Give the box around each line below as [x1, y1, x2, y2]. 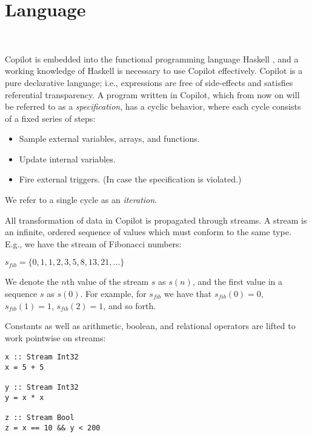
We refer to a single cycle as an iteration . [5, 193, 158, 206]
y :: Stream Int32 [5, 383, 79, 392]
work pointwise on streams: [5, 331, 106, 344]
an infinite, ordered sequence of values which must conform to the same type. [5, 225, 291, 238]
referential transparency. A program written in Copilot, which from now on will [5, 88, 300, 101]
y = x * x [5, 393, 44, 402]
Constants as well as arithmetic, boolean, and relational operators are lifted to [5, 319, 296, 332]
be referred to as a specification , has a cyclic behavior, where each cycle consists [5, 100, 301, 113]
